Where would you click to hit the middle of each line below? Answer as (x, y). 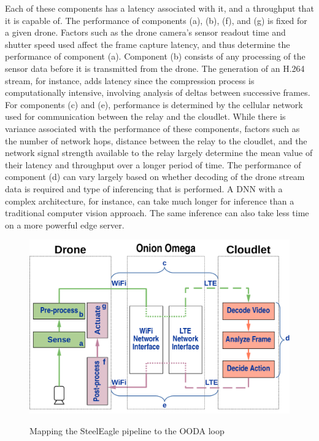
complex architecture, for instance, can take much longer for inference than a (150, 201)
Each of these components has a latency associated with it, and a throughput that (159, 8)
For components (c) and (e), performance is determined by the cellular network (154, 104)
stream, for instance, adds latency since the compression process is (130, 80)
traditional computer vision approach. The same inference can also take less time (157, 213)
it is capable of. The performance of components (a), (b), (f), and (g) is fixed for (156, 20)
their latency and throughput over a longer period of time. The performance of (153, 164)
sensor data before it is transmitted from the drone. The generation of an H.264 (155, 68)
